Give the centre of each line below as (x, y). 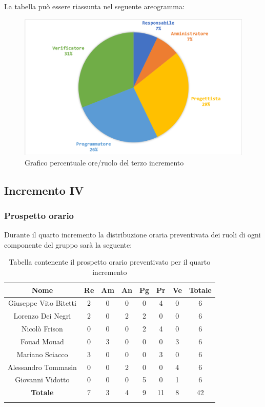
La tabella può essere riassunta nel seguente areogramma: (94, 6)
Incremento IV (44, 190)
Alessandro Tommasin (42, 367)
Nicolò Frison (42, 329)
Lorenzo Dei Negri (42, 316)
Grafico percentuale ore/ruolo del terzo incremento (104, 162)
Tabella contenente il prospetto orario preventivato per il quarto (110, 262)
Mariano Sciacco (42, 354)
